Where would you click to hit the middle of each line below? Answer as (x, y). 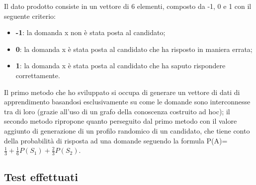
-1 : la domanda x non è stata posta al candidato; (90, 32)
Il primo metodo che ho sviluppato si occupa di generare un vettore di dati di (122, 92)
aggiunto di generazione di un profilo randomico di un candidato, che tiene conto (127, 130)
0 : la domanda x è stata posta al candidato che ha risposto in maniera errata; (134, 49)
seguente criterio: (30, 16)
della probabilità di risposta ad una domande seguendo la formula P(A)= (116, 140)
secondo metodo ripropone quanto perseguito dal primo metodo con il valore (121, 121)
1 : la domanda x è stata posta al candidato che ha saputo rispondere (121, 66)
